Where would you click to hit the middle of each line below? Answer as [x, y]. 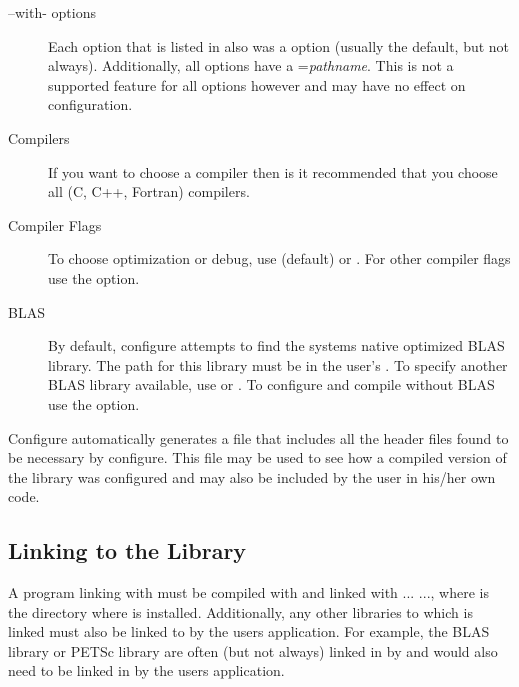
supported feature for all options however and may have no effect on [257, 84]
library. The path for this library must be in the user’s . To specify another [278, 364]
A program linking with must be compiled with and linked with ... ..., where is [248, 592]
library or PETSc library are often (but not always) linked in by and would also [253, 650]
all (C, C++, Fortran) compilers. [149, 191]
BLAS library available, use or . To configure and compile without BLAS [271, 384]
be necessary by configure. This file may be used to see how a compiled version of [257, 457]
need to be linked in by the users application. [146, 670]
